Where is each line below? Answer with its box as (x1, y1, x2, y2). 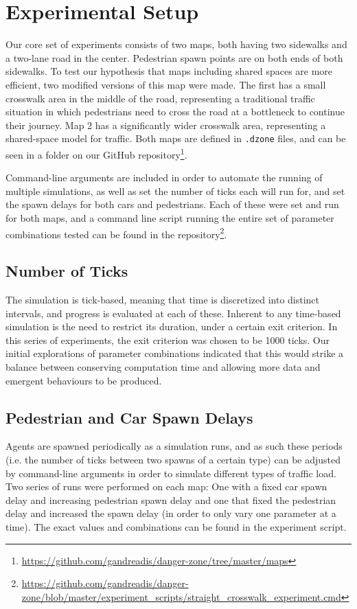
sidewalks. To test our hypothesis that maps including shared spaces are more (5, 64, 333, 78)
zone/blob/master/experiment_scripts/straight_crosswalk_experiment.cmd (21, 589, 341, 604)
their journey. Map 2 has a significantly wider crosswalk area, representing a (5, 117, 326, 132)
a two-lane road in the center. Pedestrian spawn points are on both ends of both (5, 50, 343, 65)
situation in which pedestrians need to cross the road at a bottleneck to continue (5, 104, 345, 119)
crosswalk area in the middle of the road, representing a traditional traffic (5, 91, 315, 105)
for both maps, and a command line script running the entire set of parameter (5, 210, 334, 225)
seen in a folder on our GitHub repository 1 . (5, 145, 187, 161)
